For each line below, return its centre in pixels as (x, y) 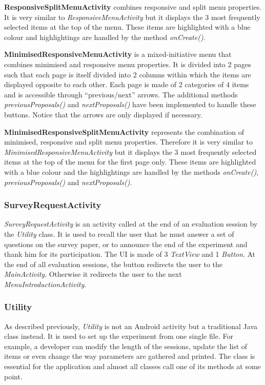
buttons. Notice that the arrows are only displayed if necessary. (103, 114)
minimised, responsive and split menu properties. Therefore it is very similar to (128, 142)
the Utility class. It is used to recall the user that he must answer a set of (119, 234)
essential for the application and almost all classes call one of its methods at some (132, 366)
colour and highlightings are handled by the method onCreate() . (105, 37)
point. (13, 376)
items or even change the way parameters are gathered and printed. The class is (130, 356)
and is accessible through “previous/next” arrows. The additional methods (121, 94)
